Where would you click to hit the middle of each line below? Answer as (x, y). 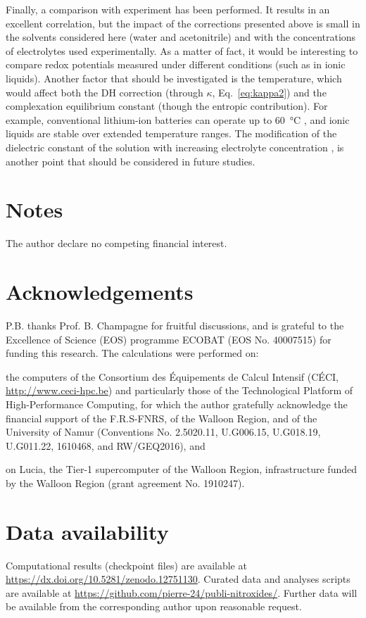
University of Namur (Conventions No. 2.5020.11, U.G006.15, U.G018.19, (163, 432)
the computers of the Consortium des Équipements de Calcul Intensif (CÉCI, (172, 376)
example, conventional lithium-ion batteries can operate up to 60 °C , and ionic (178, 119)
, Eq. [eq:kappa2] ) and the (269, 92)
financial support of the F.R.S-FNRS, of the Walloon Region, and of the (162, 418)
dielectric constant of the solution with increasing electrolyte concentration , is (175, 147)
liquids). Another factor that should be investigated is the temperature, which (174, 78)
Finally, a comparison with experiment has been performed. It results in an (168, 9)
